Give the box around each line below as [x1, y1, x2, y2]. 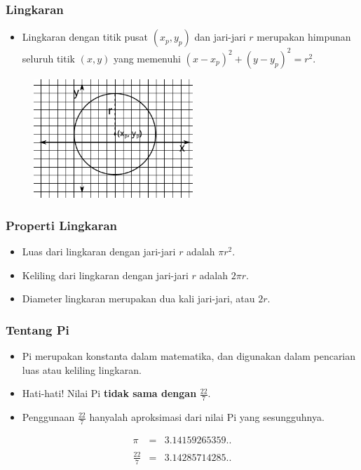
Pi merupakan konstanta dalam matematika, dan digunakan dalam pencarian [22, 349, 356, 363]
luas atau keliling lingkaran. [22, 362, 142, 377]
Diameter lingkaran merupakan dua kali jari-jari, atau [22, 291, 255, 306]
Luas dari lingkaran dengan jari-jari [22, 244, 176, 259]
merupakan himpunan [257, 29, 351, 44]
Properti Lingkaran [6, 216, 117, 234]
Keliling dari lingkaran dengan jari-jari [22, 267, 189, 282]
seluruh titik [22, 51, 75, 65]
